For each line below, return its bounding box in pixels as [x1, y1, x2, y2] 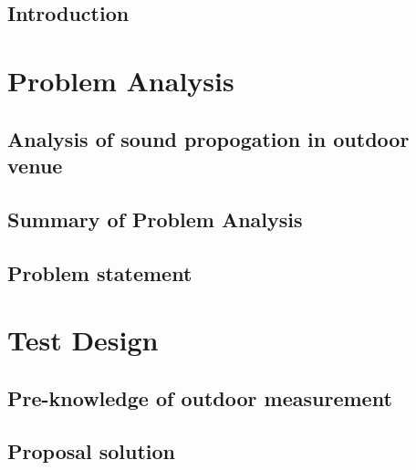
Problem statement [7, 258, 192, 287]
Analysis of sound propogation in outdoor [7, 124, 410, 152]
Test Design [7, 321, 159, 359]
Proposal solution [7, 437, 176, 465]
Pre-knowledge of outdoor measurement [7, 383, 392, 412]
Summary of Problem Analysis [7, 204, 303, 233]
